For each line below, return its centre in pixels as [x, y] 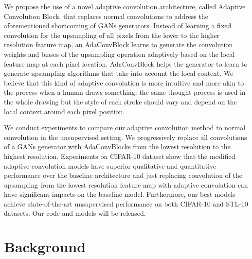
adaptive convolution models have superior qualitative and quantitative [110, 165]
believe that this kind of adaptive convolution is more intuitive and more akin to [124, 82]
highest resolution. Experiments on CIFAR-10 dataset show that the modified [120, 156]
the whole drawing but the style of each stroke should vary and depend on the [120, 101]
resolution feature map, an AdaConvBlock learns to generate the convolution [118, 44]
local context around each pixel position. [64, 111]
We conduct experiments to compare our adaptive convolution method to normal [125, 128]
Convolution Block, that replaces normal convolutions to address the [106, 16]
